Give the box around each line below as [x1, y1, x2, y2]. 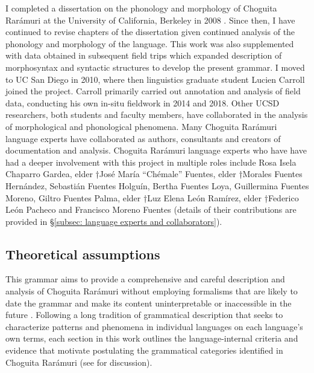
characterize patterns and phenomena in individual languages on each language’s [5, 320, 303, 332]
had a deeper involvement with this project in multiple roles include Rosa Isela [5, 155, 297, 168]
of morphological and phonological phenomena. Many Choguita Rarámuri [5, 120, 277, 132]
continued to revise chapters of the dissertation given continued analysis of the [5, 25, 295, 38]
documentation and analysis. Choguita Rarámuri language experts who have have [5, 144, 307, 157]
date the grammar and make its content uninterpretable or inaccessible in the [5, 296, 292, 309]
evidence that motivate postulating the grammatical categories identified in [5, 344, 283, 357]
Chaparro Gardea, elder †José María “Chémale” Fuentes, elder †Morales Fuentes [5, 167, 303, 180]
